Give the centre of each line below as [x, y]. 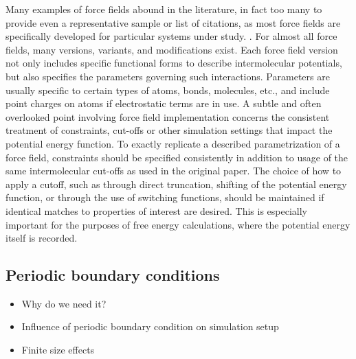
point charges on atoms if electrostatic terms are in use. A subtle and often [164, 103]
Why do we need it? [64, 303]
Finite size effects [58, 350]
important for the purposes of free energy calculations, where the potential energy [178, 224]
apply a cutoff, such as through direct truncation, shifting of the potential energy [176, 184]
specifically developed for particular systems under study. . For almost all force [171, 36]
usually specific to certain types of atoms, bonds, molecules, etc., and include [168, 90]
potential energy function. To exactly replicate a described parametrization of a [173, 143]
